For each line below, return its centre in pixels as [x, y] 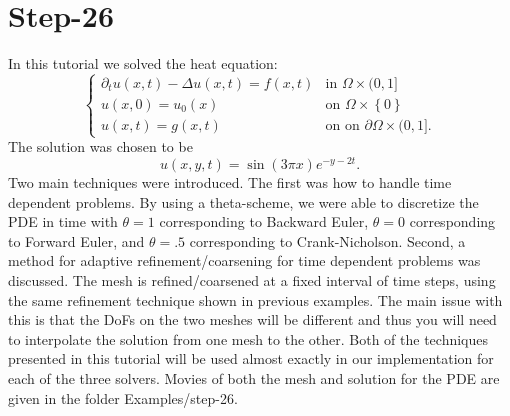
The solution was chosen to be [100, 146]
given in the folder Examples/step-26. [123, 397]
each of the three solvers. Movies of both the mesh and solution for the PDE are [254, 377]
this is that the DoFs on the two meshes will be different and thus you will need [252, 319]
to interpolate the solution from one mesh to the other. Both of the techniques [248, 338]
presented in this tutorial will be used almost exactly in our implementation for [251, 358]
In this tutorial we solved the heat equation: [143, 63]
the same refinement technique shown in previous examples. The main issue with [255, 299]
